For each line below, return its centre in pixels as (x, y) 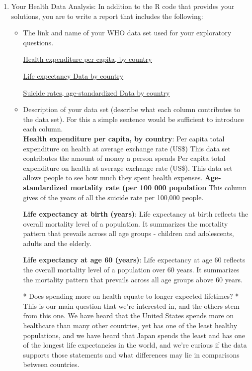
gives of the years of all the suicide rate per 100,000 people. (113, 197)
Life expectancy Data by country (73, 75)
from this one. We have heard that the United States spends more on (128, 315)
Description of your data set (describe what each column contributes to (132, 109)
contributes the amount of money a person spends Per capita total (124, 158)
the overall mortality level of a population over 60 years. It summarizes (131, 270)
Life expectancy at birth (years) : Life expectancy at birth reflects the (136, 214)
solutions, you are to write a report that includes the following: (107, 16)
